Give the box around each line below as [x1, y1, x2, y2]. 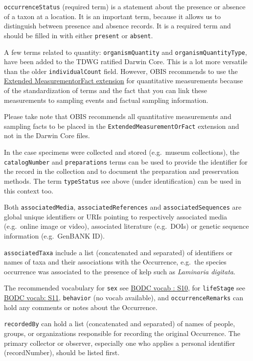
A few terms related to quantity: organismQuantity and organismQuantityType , [4, 47, 247, 57]
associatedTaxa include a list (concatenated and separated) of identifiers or [4, 247, 232, 257]
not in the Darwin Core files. [4, 130, 90, 141]
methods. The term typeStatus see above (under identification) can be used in [4, 175, 241, 186]
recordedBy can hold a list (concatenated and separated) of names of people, [4, 318, 235, 329]
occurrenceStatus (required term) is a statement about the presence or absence [4, 1, 246, 11]
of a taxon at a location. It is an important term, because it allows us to [4, 11, 221, 21]
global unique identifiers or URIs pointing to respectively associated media [4, 211, 228, 221]
